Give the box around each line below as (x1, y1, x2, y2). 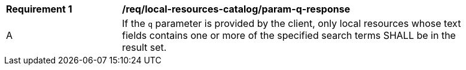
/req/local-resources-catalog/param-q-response (122, 3, 351, 15)
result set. (122, 41, 167, 53)
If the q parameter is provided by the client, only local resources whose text (122, 17, 461, 29)
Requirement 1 (6, 3, 72, 15)
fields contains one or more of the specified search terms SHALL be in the (122, 29, 456, 41)
